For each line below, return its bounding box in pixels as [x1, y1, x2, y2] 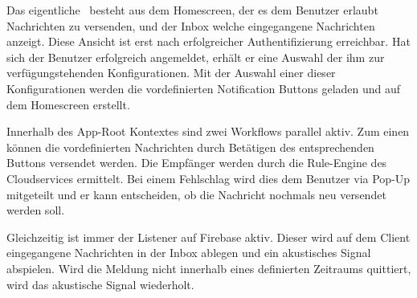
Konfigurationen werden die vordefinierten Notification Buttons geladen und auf [6, 80, 401, 96]
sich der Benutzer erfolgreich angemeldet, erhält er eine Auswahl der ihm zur [6, 48, 385, 65]
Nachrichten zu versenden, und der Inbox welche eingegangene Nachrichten [6, 17, 375, 34]
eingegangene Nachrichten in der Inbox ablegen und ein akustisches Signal [6, 244, 371, 261]
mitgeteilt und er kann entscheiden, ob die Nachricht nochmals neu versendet [6, 186, 386, 202]
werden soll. [6, 202, 65, 218]
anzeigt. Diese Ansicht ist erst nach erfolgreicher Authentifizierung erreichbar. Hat [6, 33, 411, 50]
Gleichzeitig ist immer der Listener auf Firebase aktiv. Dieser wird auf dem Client [6, 228, 411, 245]
